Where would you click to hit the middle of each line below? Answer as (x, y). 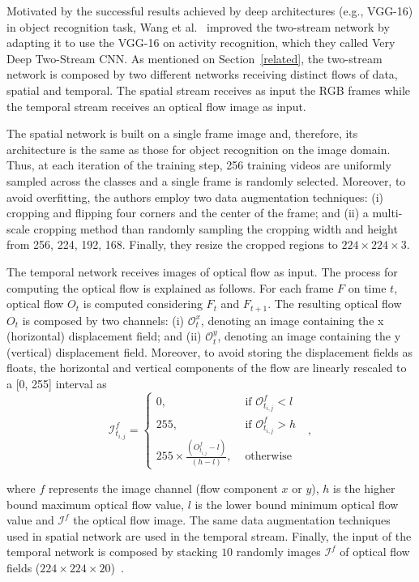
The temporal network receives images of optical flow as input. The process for (202, 271)
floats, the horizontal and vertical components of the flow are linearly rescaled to (207, 368)
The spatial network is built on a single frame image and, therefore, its (182, 133)
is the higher (364, 488)
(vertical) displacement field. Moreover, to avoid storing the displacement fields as (210, 351)
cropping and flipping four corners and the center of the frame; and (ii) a (188, 213)
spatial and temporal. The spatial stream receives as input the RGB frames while (209, 90)
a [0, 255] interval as (57, 383)
